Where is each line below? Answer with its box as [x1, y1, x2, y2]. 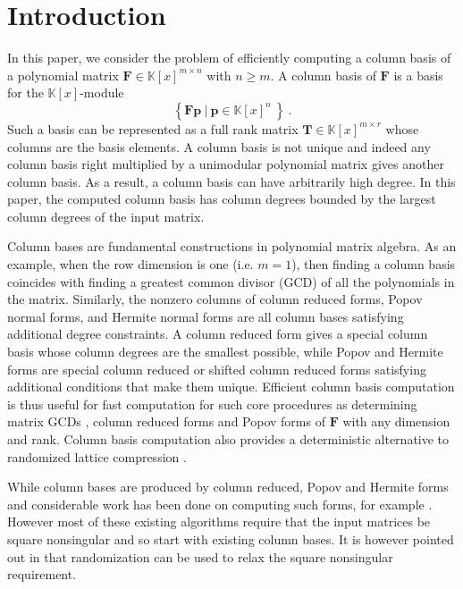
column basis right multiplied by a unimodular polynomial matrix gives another [7, 155, 444, 173]
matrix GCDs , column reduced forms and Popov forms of [7, 412, 325, 431]
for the [7, 83, 44, 102]
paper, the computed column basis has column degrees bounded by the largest [7, 189, 436, 208]
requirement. [7, 565, 77, 584]
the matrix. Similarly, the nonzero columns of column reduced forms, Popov [7, 290, 423, 308]
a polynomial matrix [7, 65, 119, 84]
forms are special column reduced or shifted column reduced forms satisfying [7, 359, 426, 378]
